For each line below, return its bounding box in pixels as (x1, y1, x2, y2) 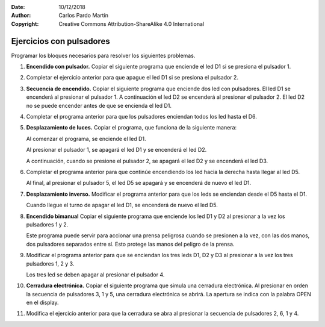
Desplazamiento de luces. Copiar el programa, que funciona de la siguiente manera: (26, 124, 237, 131)
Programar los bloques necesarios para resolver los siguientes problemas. (11, 52, 196, 59)
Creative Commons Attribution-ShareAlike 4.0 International (58, 20, 205, 27)
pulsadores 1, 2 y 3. (26, 260, 75, 267)
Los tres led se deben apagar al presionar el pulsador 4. (26, 271, 165, 278)
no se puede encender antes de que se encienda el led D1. (26, 102, 172, 109)
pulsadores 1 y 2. (26, 220, 69, 228)
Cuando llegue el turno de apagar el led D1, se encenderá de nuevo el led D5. (26, 202, 218, 209)
